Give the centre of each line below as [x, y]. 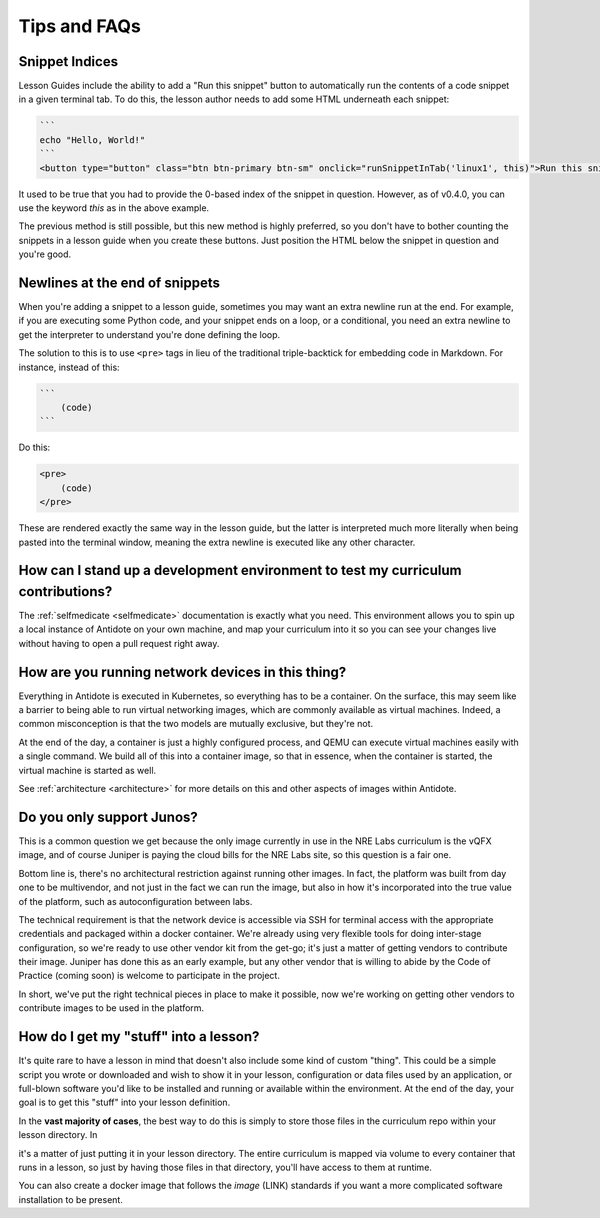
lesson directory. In [58, 1135]
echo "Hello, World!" [92, 139]
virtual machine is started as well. [87, 770]
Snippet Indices [68, 61]
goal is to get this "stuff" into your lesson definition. [124, 1102]
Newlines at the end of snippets [119, 282]
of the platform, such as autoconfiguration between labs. [135, 901]
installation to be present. [71, 1199]
